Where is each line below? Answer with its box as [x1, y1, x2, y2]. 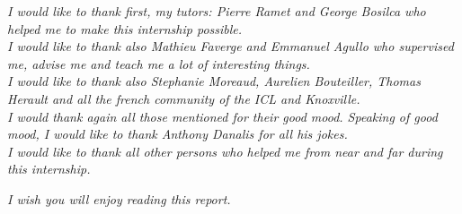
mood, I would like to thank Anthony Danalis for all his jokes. [7, 124, 348, 143]
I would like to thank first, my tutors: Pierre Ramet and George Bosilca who [7, 2, 426, 20]
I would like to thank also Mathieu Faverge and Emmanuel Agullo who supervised [7, 37, 454, 56]
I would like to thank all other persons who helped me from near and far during [7, 141, 443, 160]
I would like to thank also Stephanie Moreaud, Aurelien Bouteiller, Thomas [7, 72, 421, 90]
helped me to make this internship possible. [7, 19, 243, 38]
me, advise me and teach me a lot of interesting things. [7, 54, 310, 73]
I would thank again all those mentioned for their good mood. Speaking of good [7, 107, 438, 125]
